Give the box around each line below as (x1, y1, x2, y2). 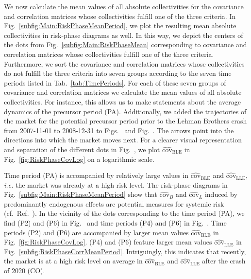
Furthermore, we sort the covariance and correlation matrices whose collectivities (4, 58, 245, 69)
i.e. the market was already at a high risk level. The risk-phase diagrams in (4, 179, 228, 190)
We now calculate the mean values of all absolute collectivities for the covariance (4, 1, 244, 11)
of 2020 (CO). (4, 265, 45, 276)
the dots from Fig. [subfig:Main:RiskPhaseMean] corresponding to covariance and (4, 39, 247, 50)
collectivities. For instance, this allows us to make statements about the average (4, 96, 241, 106)
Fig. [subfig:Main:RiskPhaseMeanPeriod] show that (4, 189, 157, 199)
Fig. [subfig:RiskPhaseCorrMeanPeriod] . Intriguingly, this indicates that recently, (4, 246, 246, 256)
